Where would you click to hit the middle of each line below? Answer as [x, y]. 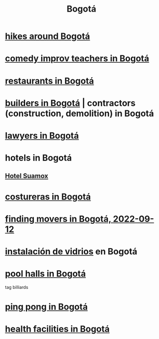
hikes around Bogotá [48, 36]
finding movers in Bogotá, [58, 219]
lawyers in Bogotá [42, 135]
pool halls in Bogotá [46, 274]
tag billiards [17, 287]
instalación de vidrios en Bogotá [71, 252]
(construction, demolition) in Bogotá [79, 113]
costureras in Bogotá [48, 197]
